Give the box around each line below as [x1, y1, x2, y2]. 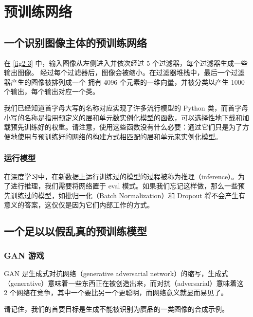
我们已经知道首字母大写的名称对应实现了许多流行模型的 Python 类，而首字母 [4, 102, 249, 112]
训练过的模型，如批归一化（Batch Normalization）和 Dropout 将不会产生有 [10, 190, 246, 200]
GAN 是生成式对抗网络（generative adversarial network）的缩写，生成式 [4, 268, 229, 278]
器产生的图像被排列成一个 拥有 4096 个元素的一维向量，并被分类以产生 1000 [4, 76, 245, 87]
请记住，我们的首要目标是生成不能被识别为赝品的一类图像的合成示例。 [4, 303, 229, 314]
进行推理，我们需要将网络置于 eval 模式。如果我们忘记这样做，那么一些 [10, 181, 238, 191]
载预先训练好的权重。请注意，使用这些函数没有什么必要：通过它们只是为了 [4, 122, 242, 132]
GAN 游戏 [4, 249, 44, 261]
